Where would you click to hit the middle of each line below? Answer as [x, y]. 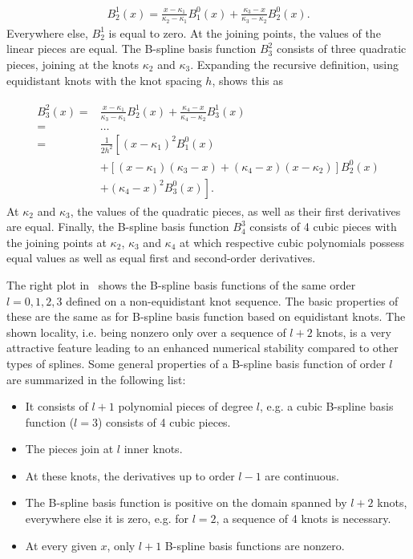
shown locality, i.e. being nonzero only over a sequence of [146, 332]
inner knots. [153, 449]
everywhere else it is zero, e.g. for [107, 518]
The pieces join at [69, 449]
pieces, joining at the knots [73, 64]
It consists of [57, 406]
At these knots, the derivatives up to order [130, 475]
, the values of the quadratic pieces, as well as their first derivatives [235, 211]
